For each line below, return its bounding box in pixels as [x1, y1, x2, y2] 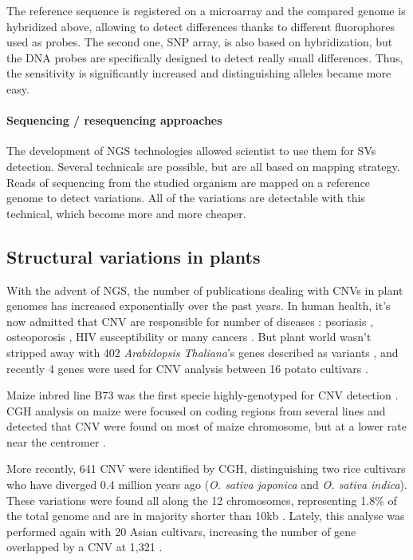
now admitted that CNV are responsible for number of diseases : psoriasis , [6, 312, 374, 329]
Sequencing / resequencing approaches [6, 112, 222, 129]
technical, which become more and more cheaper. [6, 205, 246, 221]
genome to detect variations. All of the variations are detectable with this [6, 189, 365, 206]
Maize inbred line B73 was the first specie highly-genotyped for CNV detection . [6, 387, 399, 403]
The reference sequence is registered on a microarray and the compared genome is [6, 2, 406, 18]
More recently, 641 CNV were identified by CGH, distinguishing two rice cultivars [6, 460, 406, 477]
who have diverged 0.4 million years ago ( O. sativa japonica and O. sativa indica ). [6, 476, 407, 493]
